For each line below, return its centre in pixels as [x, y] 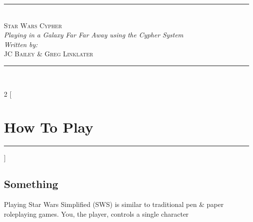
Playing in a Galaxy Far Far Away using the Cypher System [94, 35]
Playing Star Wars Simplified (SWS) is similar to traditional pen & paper [114, 204]
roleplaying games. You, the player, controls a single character [96, 213]
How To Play [49, 127]
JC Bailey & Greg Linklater [49, 54]
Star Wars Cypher [33, 25]
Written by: [21, 44]
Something [31, 184]
